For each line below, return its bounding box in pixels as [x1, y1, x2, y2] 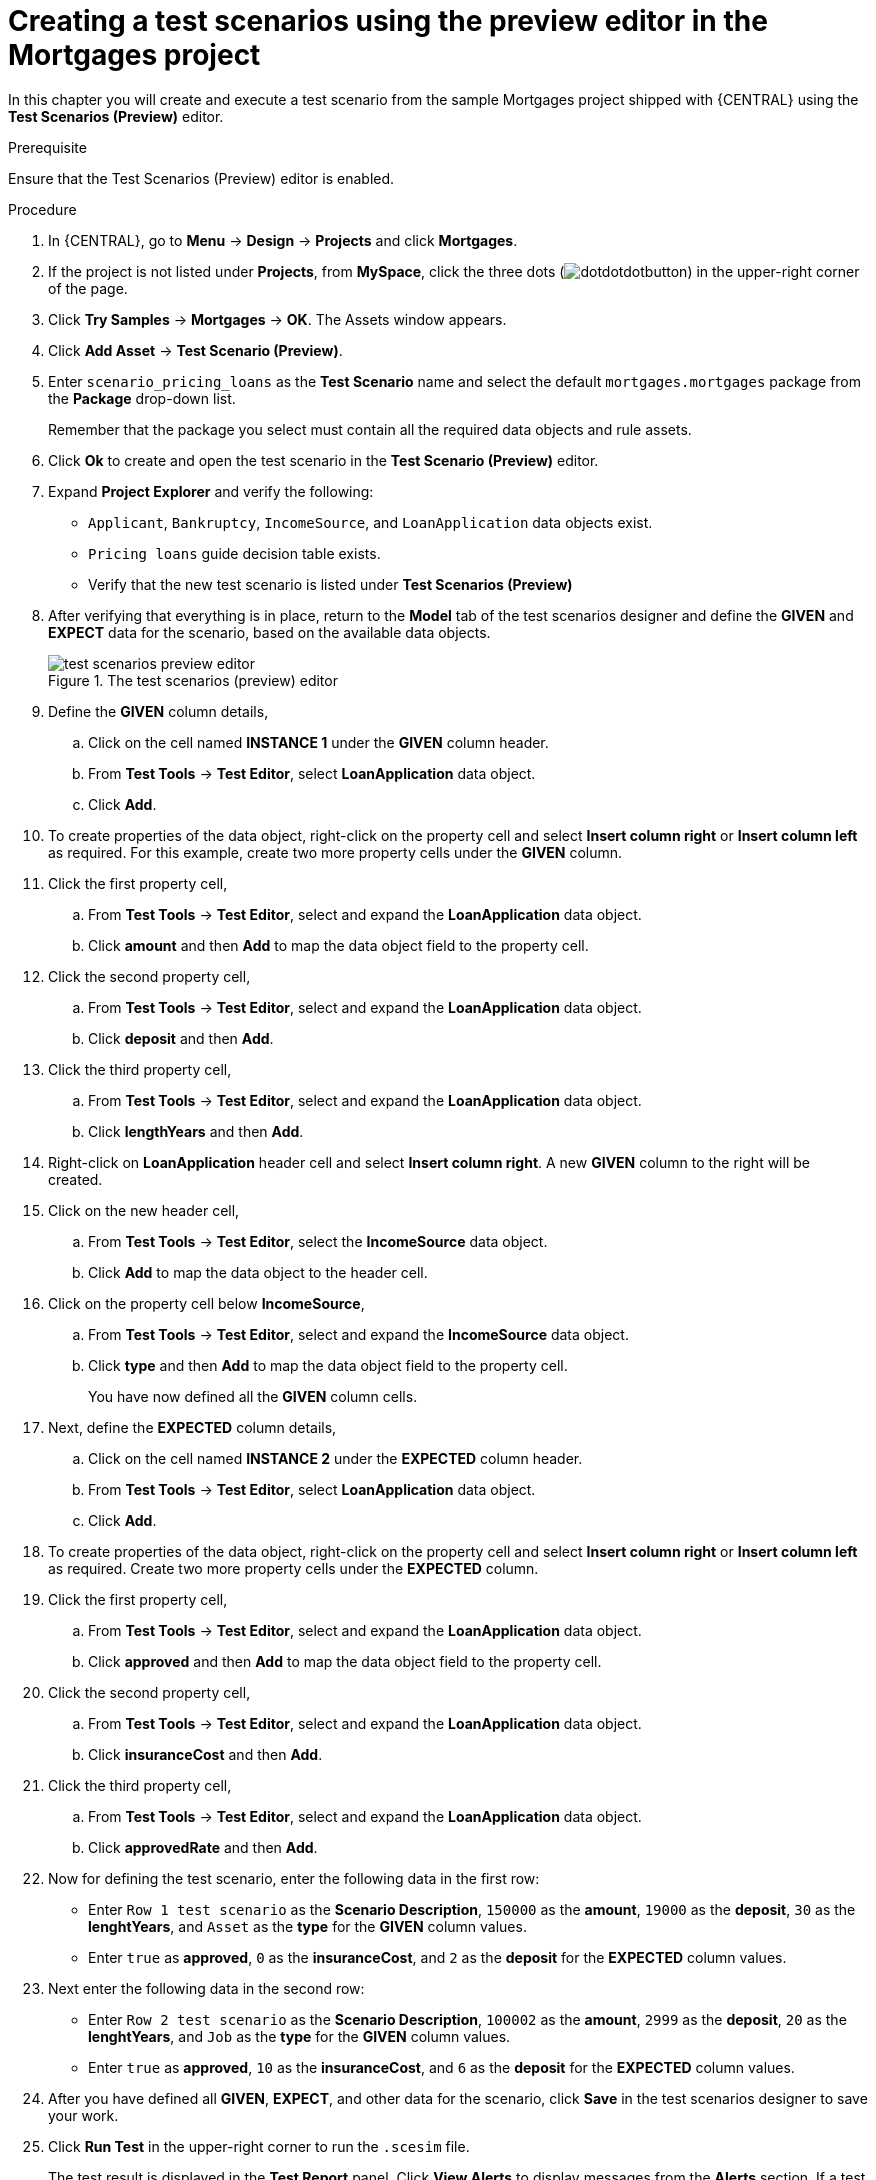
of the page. [48, 279, 128, 297]
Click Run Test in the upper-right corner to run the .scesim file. [48, 2137, 470, 2155]
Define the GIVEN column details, [48, 702, 269, 720]
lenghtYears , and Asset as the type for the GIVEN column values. [88, 1917, 527, 1935]
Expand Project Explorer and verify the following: [48, 482, 374, 500]
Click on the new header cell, [48, 1201, 240, 1219]
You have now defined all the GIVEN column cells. [88, 1387, 418, 1405]
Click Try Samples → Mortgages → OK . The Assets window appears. [48, 310, 507, 328]
